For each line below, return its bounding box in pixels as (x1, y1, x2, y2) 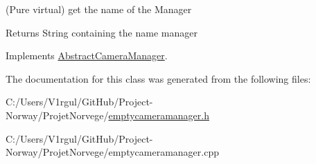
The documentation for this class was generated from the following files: (6, 71, 311, 85)
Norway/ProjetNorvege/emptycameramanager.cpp (6, 145, 219, 159)
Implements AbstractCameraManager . (6, 48, 168, 63)
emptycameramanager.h (108, 107, 209, 122)
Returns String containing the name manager (6, 25, 197, 39)
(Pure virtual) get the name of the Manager (6, 2, 192, 16)
